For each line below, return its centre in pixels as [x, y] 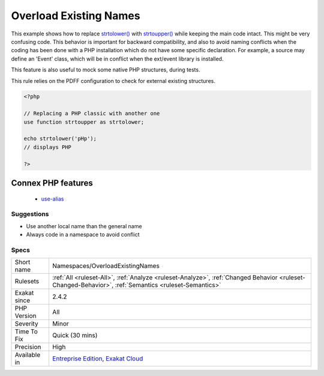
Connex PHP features [52, 183]
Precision [28, 347]
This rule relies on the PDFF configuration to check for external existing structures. [113, 80]
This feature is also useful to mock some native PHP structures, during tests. [106, 70]
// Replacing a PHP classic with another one [92, 114]
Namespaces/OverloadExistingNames [106, 266]
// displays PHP [48, 147]
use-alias [52, 199]
